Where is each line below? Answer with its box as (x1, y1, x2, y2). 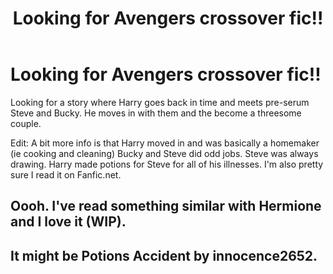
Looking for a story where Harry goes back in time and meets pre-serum (10, 96, 310, 108)
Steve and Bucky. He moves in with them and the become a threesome (10, 107, 302, 119)
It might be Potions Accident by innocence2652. (10, 247, 318, 264)
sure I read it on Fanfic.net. (10, 168, 122, 181)
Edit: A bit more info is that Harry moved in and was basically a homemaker (10, 137, 320, 149)
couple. (10, 117, 42, 129)
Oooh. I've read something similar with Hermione (10, 198, 322, 215)
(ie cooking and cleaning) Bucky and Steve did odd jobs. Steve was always (10, 147, 319, 159)
